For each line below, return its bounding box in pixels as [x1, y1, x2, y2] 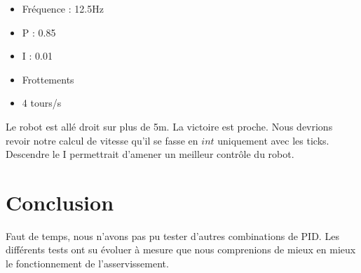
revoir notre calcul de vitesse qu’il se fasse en [6, 133, 198, 147]
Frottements [22, 72, 74, 86]
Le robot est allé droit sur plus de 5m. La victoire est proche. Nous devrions [6, 119, 333, 133]
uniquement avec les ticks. [217, 133, 329, 147]
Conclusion [6, 187, 114, 216]
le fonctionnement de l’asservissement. [6, 256, 169, 271]
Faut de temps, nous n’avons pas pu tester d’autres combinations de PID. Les [6, 228, 339, 243]
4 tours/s [22, 95, 62, 110]
